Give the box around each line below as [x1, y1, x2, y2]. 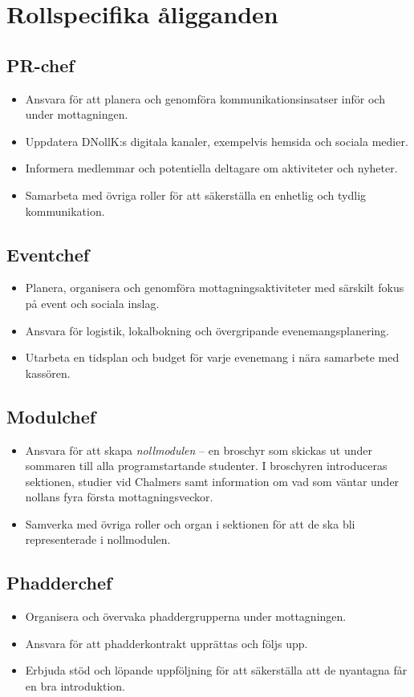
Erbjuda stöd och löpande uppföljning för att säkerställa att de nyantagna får [25, 662, 408, 679]
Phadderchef [6, 570, 112, 595]
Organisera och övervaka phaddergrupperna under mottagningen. [25, 608, 347, 625]
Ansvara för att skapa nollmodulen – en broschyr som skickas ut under [25, 441, 372, 458]
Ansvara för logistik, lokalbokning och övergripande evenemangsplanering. [25, 322, 389, 338]
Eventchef [6, 241, 90, 266]
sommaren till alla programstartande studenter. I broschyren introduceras [25, 457, 388, 474]
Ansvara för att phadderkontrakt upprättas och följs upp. [25, 634, 308, 651]
